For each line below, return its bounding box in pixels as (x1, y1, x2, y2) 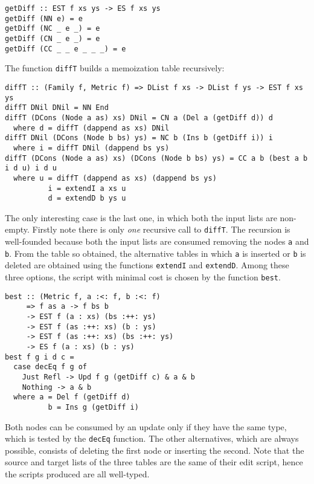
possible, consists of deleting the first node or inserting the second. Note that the (5, 444, 304, 456)
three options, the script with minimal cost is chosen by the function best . (5, 271, 281, 283)
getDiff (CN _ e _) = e (5, 34, 100, 43)
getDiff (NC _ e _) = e (5, 24, 100, 33)
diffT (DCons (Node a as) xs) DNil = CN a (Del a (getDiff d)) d (5, 113, 273, 122)
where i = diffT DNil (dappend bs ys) (13, 143, 170, 152)
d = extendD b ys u (48, 194, 126, 203)
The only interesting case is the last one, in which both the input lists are (5, 211, 277, 224)
